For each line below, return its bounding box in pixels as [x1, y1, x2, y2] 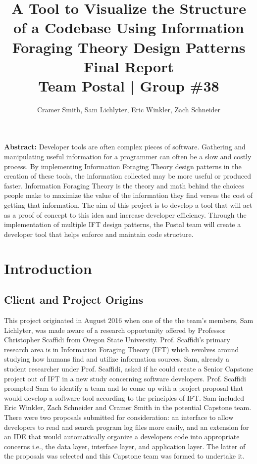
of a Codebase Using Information [13, 17, 245, 38]
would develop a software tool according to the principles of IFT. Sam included [4, 392, 245, 403]
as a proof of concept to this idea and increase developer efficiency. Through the [4, 209, 247, 220]
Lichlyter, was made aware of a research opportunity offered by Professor [4, 325, 226, 335]
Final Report [83, 56, 174, 76]
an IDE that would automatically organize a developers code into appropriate [4, 431, 240, 442]
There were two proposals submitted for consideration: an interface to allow [4, 412, 234, 422]
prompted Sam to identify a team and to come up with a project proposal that [4, 383, 244, 393]
